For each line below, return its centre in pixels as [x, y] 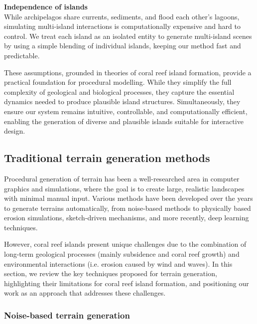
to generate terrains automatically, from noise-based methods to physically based [128, 208]
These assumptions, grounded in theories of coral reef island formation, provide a [128, 72]
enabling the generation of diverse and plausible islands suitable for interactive [124, 121]
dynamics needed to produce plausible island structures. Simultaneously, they [122, 101]
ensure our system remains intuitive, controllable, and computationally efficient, [126, 111]
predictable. [22, 55]
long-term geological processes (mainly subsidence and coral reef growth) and [122, 254]
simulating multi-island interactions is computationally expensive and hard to [122, 26]
